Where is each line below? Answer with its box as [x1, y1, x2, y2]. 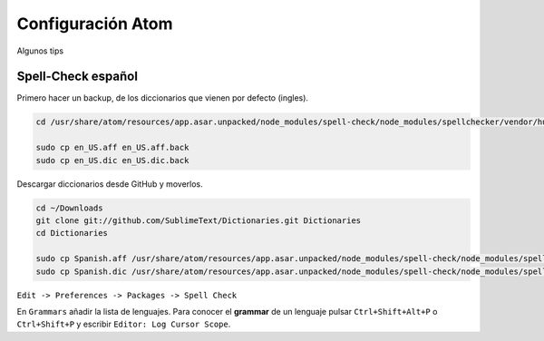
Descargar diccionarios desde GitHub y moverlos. [16, 178, 203, 190]
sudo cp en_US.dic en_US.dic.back [35, 155, 189, 165]
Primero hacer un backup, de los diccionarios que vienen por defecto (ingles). [16, 93, 308, 103]
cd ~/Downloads [35, 202, 103, 213]
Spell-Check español [16, 69, 138, 84]
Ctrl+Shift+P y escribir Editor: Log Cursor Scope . [16, 318, 231, 330]
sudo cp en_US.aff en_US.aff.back [35, 142, 189, 153]
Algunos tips [16, 45, 63, 56]
